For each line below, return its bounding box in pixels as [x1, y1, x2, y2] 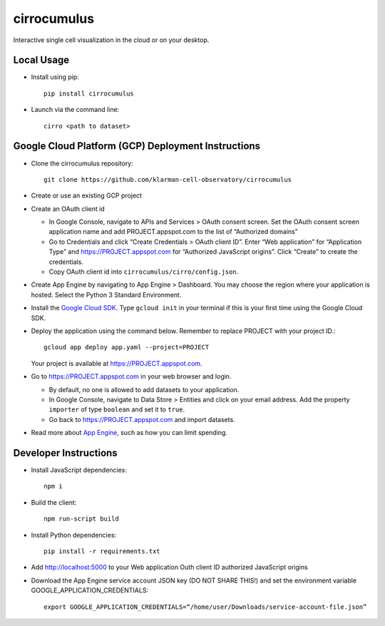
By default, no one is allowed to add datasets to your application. [48, 385, 240, 394]
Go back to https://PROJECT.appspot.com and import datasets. [48, 415, 235, 424]
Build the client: [31, 498, 77, 506]
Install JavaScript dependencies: [31, 466, 128, 474]
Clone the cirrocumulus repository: [31, 159, 133, 168]
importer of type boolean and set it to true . [48, 405, 185, 414]
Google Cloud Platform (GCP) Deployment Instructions [13, 140, 260, 153]
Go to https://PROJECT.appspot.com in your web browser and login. [31, 372, 232, 381]
